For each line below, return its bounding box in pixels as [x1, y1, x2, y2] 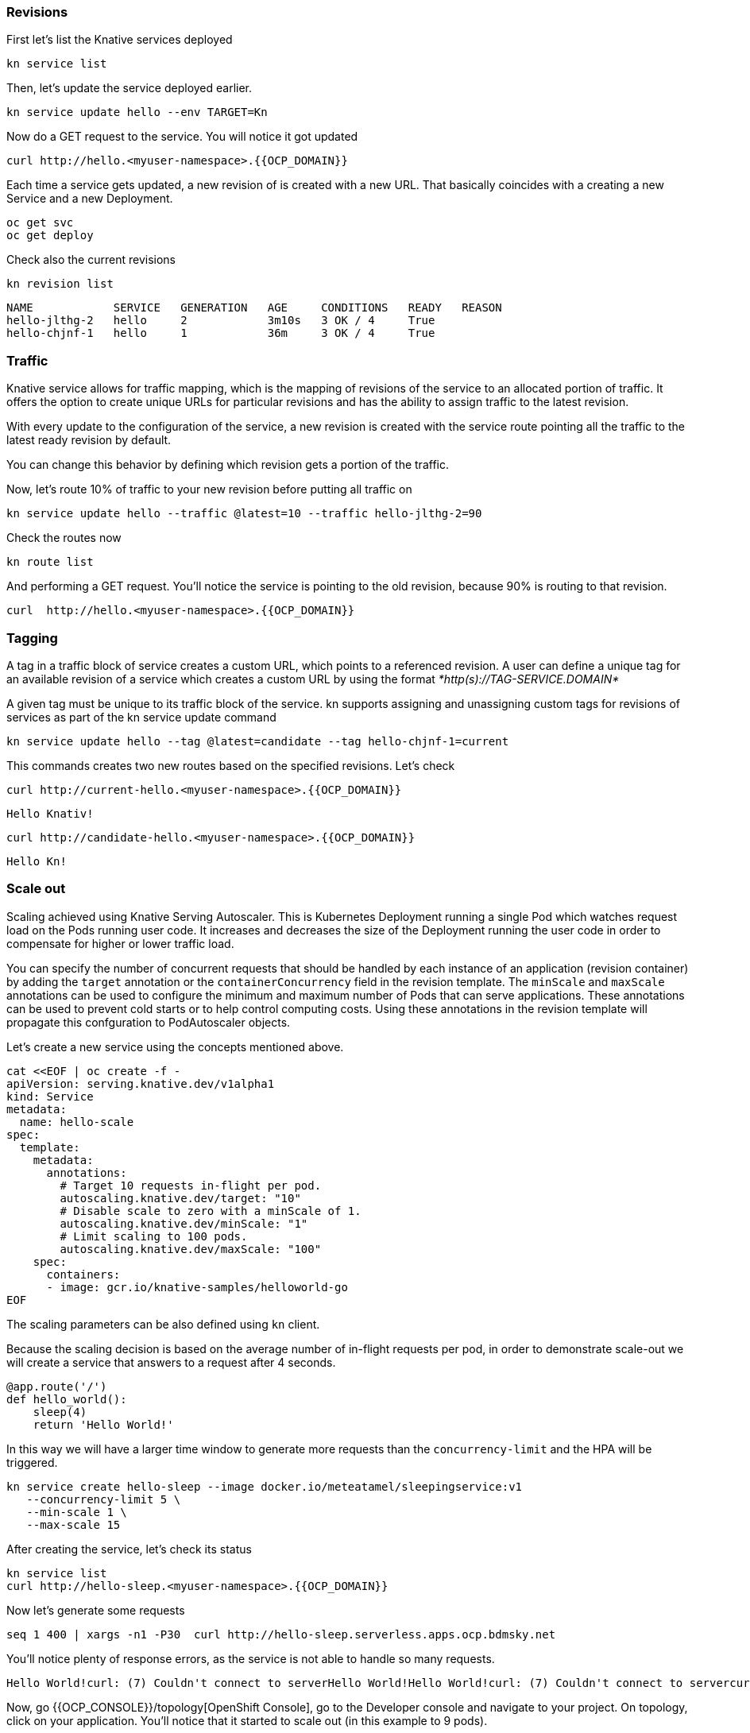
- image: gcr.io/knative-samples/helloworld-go [46, 1280, 348, 1294]
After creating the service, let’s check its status [6, 1542, 252, 1556]
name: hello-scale [19, 1115, 134, 1128]
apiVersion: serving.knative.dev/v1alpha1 [6, 1077, 275, 1090]
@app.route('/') [6, 1379, 107, 1393]
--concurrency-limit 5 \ [26, 1492, 181, 1506]
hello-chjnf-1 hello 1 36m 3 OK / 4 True [6, 327, 435, 340]
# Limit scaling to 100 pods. [60, 1229, 248, 1243]
